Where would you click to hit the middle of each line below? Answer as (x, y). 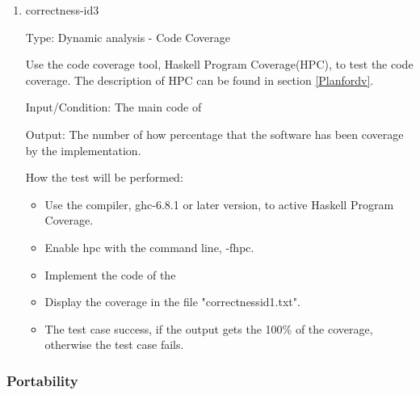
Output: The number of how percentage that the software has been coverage (214, 134)
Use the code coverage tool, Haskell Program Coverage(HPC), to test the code (219, 64)
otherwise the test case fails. (114, 345)
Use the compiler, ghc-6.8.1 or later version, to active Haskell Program (219, 204)
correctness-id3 (62, 10)
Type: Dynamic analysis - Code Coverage (128, 37)
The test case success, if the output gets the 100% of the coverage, (209, 328)
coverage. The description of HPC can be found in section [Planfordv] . (199, 80)
